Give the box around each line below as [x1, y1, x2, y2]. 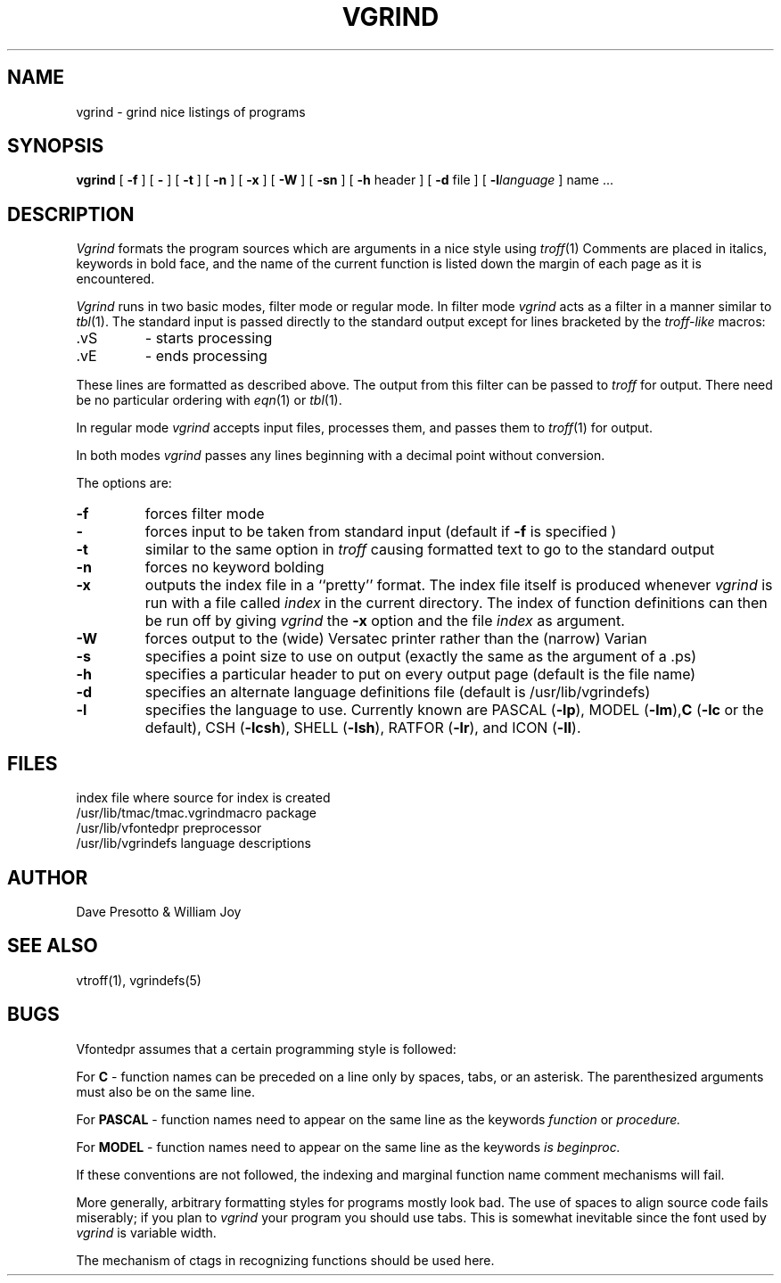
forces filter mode [144, 505, 265, 523]
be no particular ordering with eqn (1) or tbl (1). [76, 392, 342, 408]
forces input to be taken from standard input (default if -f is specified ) [144, 522, 617, 541]
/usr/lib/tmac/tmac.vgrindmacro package [76, 805, 317, 821]
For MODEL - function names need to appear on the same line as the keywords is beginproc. [76, 1139, 621, 1155]
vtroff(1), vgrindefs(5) [76, 972, 201, 988]
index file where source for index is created [76, 790, 331, 806]
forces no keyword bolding [144, 558, 325, 577]
